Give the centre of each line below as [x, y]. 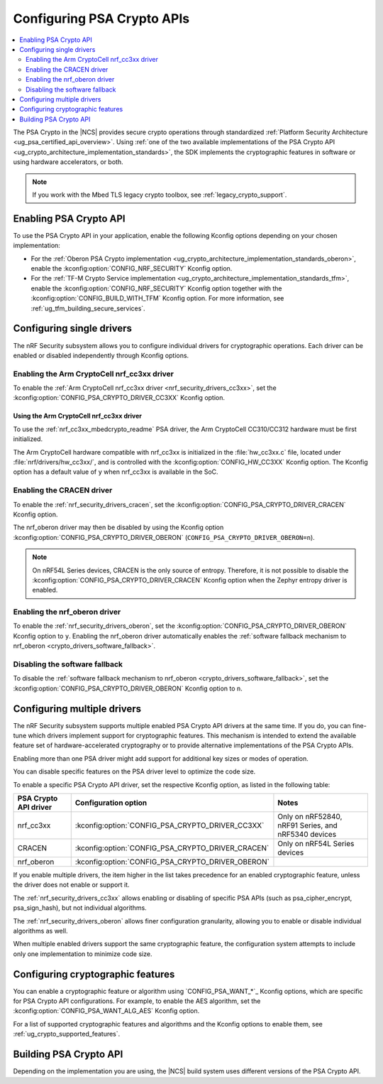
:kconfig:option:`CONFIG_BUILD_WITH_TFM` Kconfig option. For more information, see [157, 298]
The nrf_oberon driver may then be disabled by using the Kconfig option [118, 527]
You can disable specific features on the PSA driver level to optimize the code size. [134, 771]
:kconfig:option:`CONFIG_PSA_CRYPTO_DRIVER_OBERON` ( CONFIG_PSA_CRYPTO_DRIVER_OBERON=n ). [164, 537]
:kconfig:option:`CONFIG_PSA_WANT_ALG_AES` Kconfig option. [106, 1011]
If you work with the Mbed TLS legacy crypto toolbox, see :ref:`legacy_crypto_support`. [160, 195]
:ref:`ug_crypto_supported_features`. [67, 1034]
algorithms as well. [40, 931]
